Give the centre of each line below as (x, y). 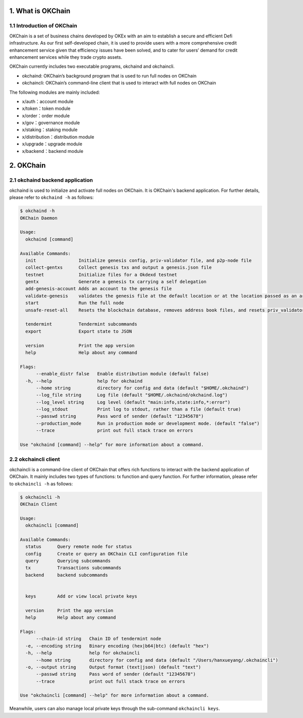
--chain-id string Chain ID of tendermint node (99, 639)
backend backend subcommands (67, 575)
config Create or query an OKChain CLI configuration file (107, 554)
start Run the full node (75, 303)
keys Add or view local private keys (81, 596)
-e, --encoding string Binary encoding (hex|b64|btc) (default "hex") (117, 646)
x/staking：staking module (50, 130)
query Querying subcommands (68, 561)
